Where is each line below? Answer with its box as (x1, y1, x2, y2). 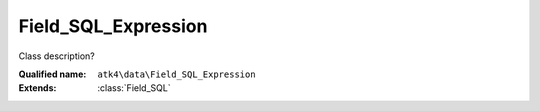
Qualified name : (18, 68, 87, 80)
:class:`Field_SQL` (97, 82, 171, 94)
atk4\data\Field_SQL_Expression (97, 68, 256, 80)
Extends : (18, 82, 57, 94)
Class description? (18, 50, 95, 62)
